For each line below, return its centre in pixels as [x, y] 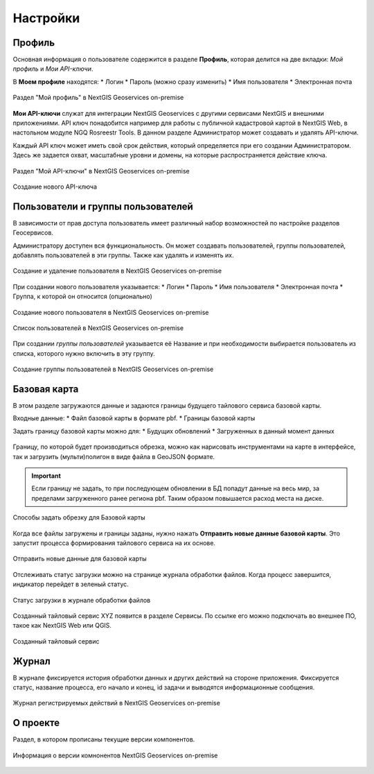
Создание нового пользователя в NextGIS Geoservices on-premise [111, 312]
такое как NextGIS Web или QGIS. [62, 626]
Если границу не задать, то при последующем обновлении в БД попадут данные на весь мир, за [176, 488]
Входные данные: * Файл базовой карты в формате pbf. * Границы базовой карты [134, 418]
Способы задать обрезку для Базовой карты [79, 517]
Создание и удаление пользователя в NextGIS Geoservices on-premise [117, 271]
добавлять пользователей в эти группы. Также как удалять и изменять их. [124, 255]
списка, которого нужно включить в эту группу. [84, 353]
